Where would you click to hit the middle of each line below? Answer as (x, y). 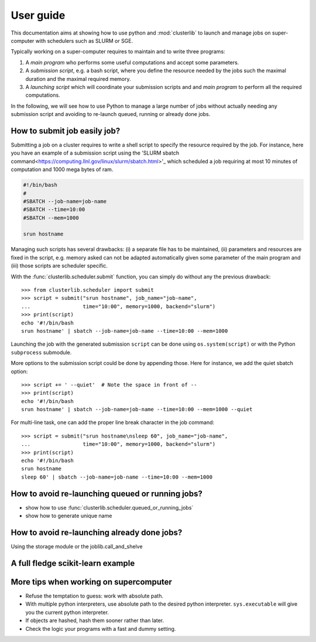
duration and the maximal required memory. (78, 78)
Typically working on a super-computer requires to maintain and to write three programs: (118, 52)
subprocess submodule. (41, 352)
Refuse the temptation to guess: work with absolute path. (95, 596)
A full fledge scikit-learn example (73, 563)
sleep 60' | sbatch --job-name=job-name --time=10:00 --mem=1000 (117, 477)
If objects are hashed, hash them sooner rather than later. (95, 620)
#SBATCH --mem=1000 (51, 218)
